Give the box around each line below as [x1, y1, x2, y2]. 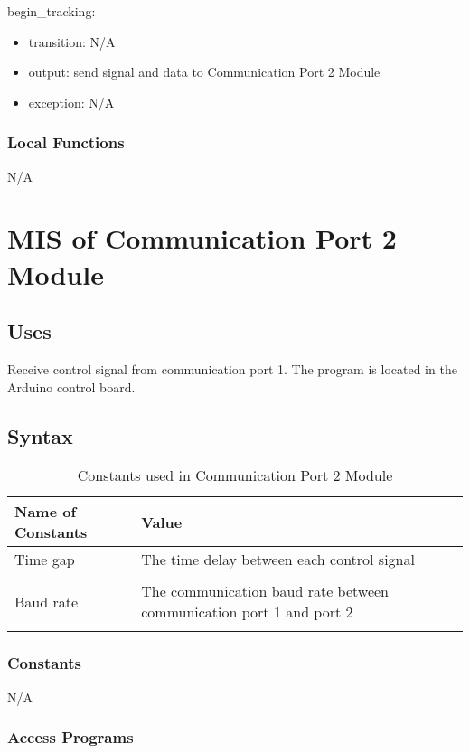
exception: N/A [28, 92, 115, 111]
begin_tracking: [7, 2, 96, 20]
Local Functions [7, 131, 125, 154]
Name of [14, 501, 77, 522]
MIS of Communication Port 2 [7, 220, 397, 257]
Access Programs [7, 726, 134, 748]
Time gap [14, 549, 75, 570]
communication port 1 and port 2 [141, 601, 353, 623]
